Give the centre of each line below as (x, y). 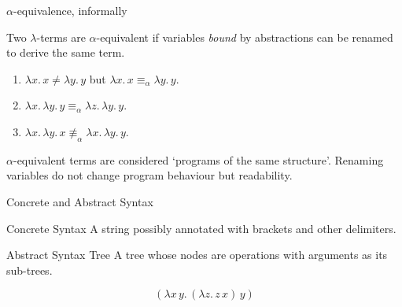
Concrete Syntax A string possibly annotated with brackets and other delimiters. (201, 228)
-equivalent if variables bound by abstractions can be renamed (245, 37)
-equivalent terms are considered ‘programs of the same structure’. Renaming (198, 159)
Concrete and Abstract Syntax (80, 201)
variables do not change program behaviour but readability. (149, 175)
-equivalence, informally (70, 10)
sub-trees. (30, 270)
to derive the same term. (66, 52)
